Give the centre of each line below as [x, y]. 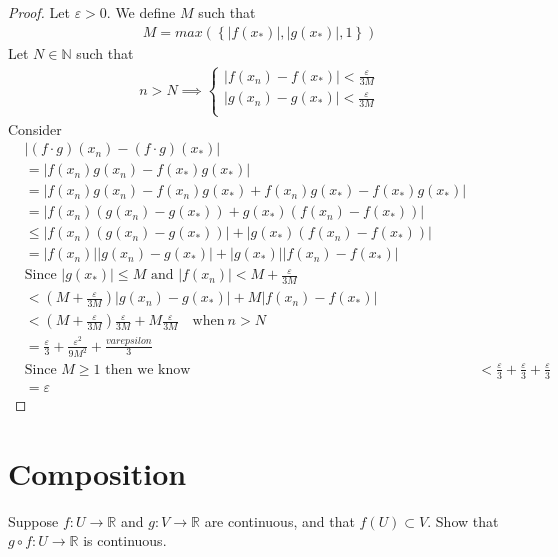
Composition [97, 472]
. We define [141, 12]
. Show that [463, 520]
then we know [148, 369]
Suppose [33, 520]
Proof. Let [39, 12]
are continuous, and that [279, 520]
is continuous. [125, 540]
